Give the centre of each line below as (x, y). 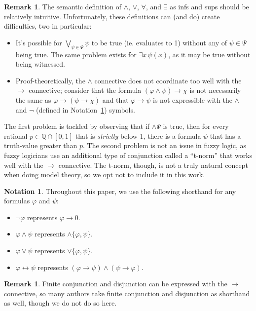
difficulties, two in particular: (48, 26)
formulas (17, 201)
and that (115, 99)
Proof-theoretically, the (50, 80)
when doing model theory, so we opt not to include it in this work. (105, 175)
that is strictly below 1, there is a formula (138, 136)
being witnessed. (40, 64)
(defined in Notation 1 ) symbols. (86, 109)
